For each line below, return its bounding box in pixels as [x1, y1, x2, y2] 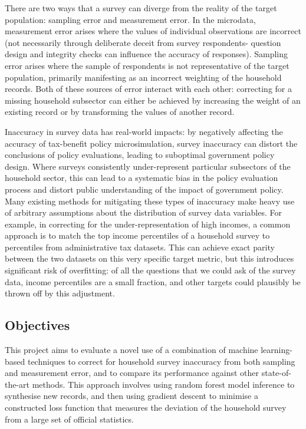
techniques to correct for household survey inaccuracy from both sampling [27, 355, 295, 367]
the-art [5, 378, 30, 390]
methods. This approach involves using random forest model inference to [32, 378, 295, 390]
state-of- [261, 367, 291, 379]
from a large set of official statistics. [5, 412, 134, 425]
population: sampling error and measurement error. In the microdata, [5, 13, 256, 25]
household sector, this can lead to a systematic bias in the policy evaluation [5, 171, 278, 184]
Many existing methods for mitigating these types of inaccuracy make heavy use [5, 194, 295, 207]
